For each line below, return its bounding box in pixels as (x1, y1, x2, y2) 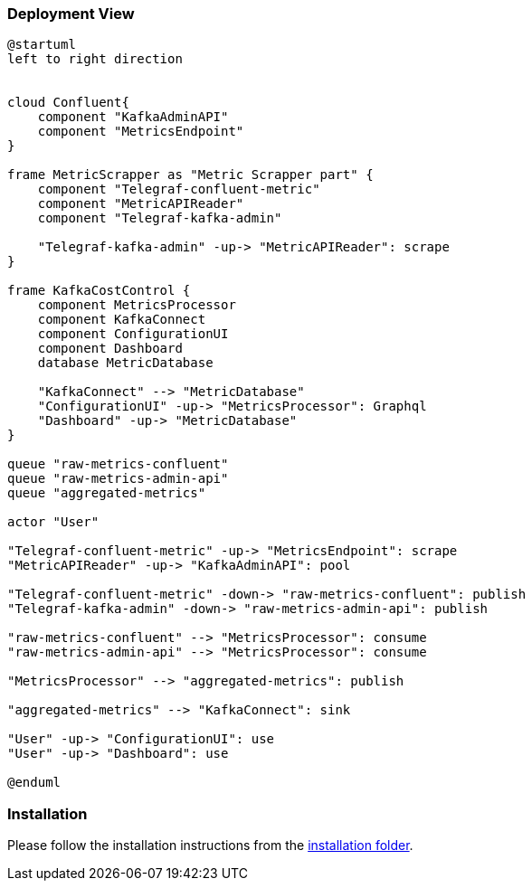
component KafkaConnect (37, 312, 206, 327)
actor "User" (7, 515, 100, 530)
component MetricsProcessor (37, 298, 236, 313)
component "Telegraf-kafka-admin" (37, 211, 282, 226)
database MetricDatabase (37, 355, 214, 371)
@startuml (7, 37, 76, 52)
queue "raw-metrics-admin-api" (7, 471, 229, 487)
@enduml (7, 775, 62, 790)
